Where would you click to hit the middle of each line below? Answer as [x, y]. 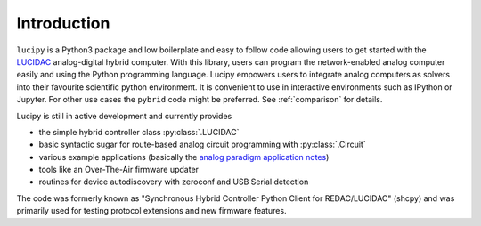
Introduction [63, 23]
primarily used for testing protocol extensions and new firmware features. [151, 211]
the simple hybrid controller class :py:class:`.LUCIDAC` [139, 132]
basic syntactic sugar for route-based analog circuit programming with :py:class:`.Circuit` [202, 145]
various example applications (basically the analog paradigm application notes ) [184, 157]
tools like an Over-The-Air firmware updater [119, 170]
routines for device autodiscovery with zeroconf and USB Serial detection [174, 182]
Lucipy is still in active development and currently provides [124, 116]
